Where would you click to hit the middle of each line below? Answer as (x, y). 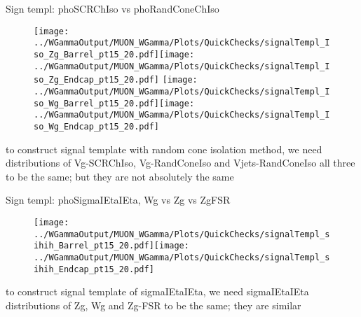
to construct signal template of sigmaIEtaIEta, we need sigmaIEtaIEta (157, 291)
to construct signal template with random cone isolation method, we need (164, 149)
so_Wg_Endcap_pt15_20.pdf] (96, 126)
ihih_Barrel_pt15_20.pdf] (94, 246)
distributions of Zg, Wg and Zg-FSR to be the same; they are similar (154, 305)
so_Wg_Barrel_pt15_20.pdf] (96, 103)
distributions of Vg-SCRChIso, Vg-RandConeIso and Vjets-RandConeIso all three (180, 163)
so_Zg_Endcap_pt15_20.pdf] (96, 80)
